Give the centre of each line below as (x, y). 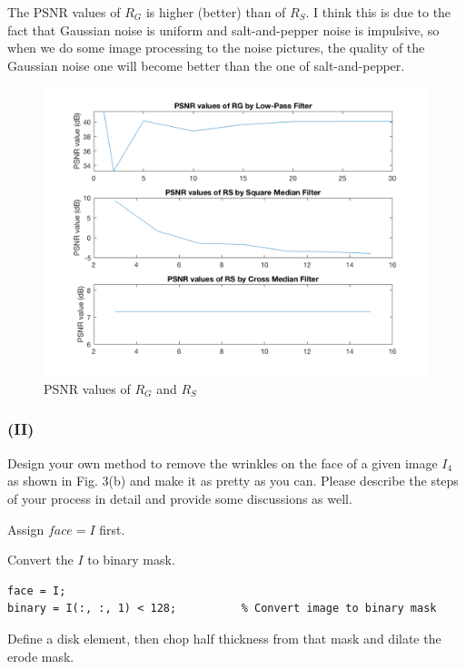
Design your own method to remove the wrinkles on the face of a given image (223, 462)
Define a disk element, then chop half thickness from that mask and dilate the (224, 638)
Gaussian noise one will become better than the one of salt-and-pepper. (206, 65)
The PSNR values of (64, 12)
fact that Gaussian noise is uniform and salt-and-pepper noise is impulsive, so (223, 30)
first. (112, 529)
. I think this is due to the (378, 12)
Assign (26, 529)
